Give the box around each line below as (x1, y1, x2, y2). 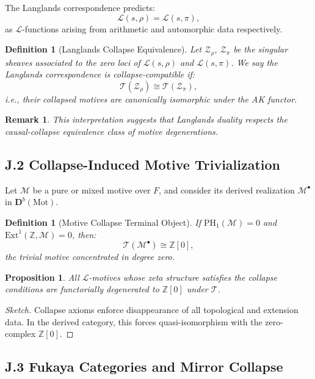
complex (5, 327, 36, 340)
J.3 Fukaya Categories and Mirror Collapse (5, 357, 283, 376)
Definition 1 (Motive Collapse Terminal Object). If (5, 216, 201, 228)
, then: (71, 228, 96, 240)
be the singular (233, 43, 288, 56)
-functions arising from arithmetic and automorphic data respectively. (21, 22, 283, 35)
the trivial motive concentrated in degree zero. (5, 250, 175, 263)
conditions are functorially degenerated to (5, 283, 159, 295)
